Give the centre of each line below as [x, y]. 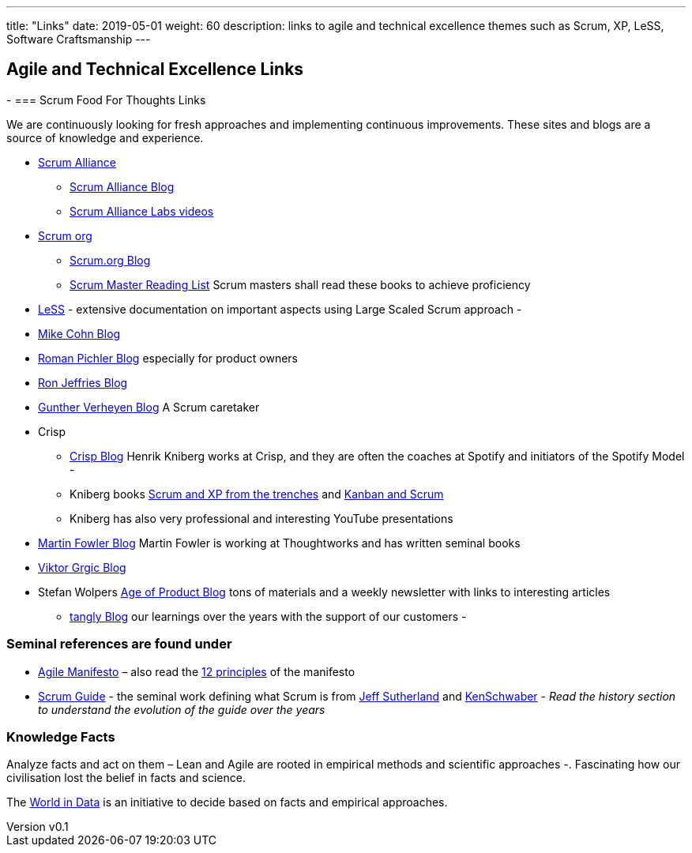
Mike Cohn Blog [79, 333]
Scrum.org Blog [110, 260]
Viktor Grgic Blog [82, 567]
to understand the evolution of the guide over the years [182, 709]
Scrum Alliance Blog [122, 186]
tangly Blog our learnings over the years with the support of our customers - [268, 616]
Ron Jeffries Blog [83, 382]
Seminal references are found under [119, 644]
